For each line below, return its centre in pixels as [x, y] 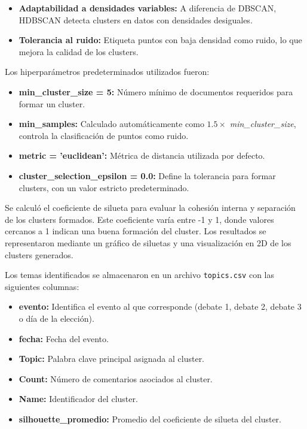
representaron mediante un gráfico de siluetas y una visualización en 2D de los [148, 242]
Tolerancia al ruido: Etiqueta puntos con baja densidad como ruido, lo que [160, 40]
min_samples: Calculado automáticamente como [111, 124]
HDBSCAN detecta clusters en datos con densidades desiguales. [136, 19]
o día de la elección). [56, 318]
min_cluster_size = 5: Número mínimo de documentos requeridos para [156, 91]
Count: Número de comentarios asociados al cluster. [116, 378]
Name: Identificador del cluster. [78, 399]
